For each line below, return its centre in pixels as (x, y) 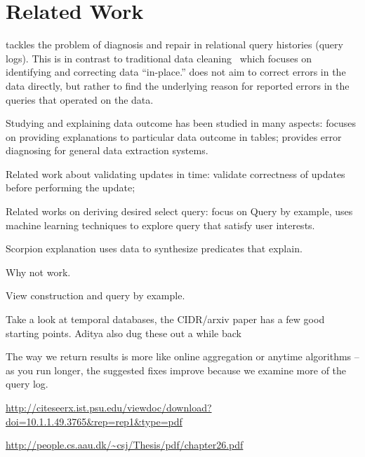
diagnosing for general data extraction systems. (107, 150)
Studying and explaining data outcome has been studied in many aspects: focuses (181, 123)
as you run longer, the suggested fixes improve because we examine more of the (176, 370)
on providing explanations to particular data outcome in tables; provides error (174, 136)
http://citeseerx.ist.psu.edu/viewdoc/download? (109, 407)
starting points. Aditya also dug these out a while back (124, 333)
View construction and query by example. (95, 295)
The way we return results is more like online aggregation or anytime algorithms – (182, 356)
